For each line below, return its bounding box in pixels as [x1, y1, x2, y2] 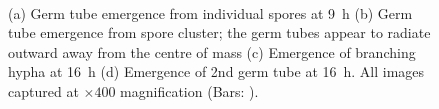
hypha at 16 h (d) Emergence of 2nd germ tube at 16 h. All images [8, 61, 425, 82]
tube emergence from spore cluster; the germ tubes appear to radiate [8, 22, 431, 43]
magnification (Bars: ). [120, 80, 259, 101]
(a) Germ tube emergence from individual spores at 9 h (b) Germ [8, 2, 413, 23]
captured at [8, 80, 79, 101]
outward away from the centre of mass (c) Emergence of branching [8, 41, 416, 62]
